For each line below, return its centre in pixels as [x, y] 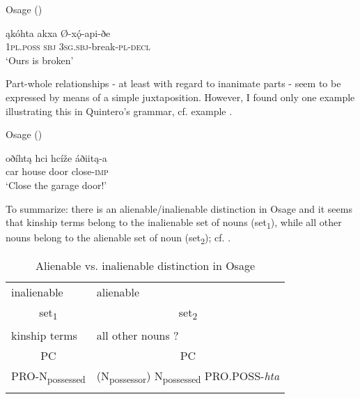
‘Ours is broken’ [40, 60]
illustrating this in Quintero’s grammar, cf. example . [119, 111]
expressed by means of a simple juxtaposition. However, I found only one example [180, 97]
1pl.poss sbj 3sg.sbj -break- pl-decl [78, 46]
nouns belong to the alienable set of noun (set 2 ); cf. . [118, 239]
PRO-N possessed [48, 376]
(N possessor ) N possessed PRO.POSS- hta [188, 376]
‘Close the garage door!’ [56, 185]
